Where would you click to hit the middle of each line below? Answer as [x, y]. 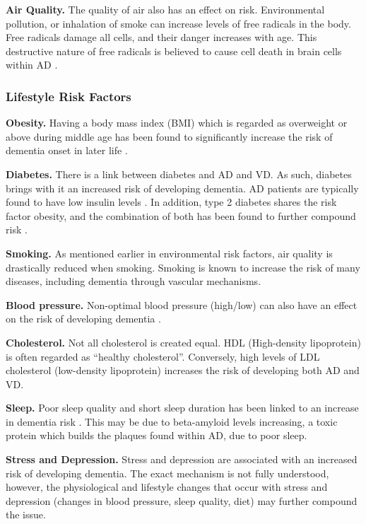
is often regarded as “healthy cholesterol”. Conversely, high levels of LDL [163, 356]
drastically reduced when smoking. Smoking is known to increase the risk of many [183, 267]
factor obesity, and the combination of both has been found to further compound [181, 215]
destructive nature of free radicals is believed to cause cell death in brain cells [174, 51]
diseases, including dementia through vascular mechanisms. [134, 281]
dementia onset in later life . [67, 150]
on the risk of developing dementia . [83, 319]
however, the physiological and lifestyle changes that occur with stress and [167, 487]
